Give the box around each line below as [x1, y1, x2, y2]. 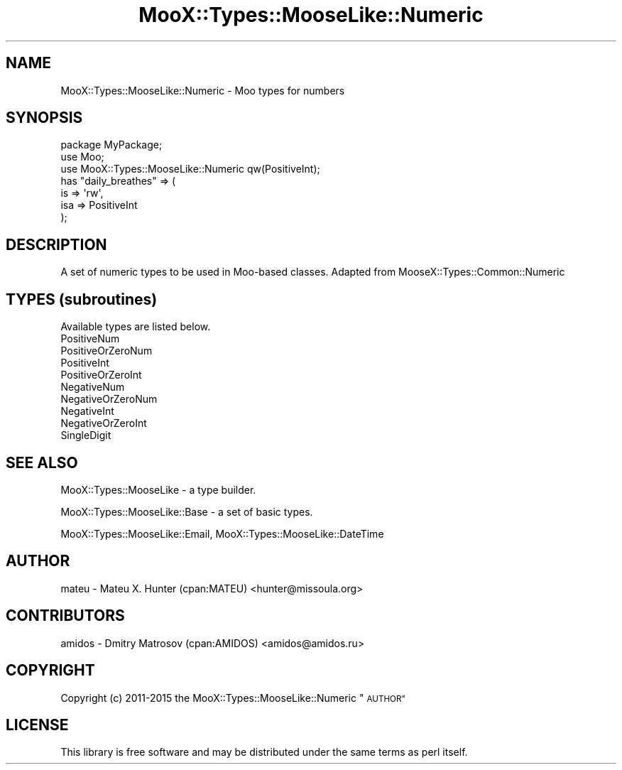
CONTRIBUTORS [6, 607, 125, 625]
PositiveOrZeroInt [60, 369, 142, 381]
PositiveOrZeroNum [60, 345, 153, 357]
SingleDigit [60, 429, 111, 442]
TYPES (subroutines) [6, 290, 158, 308]
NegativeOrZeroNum [60, 393, 158, 406]
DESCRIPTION [6, 235, 107, 254]
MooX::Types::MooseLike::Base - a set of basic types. [60, 505, 313, 518]
